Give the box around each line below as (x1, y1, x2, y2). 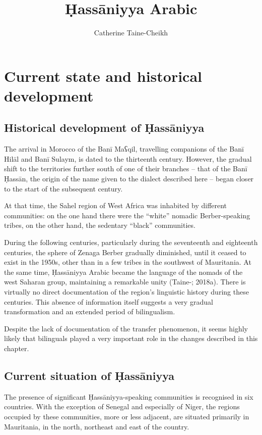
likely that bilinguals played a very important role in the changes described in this (4, 333, 258, 344)
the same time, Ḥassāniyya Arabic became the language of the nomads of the (4, 266, 243, 277)
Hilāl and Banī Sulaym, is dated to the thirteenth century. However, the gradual (4, 153, 252, 164)
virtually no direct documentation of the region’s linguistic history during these (4, 286, 249, 297)
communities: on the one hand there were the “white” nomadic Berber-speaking (4, 210, 250, 220)
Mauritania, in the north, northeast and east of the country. (4, 421, 189, 431)
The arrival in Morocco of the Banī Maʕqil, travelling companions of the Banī (4, 143, 244, 154)
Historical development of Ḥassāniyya (4, 120, 205, 135)
